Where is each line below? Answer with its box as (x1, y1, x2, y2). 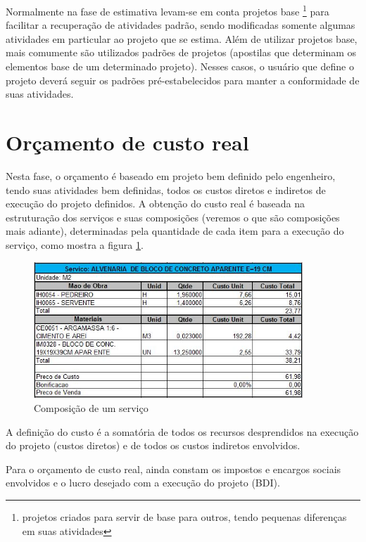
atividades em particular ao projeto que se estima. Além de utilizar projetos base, (6, 31, 358, 46)
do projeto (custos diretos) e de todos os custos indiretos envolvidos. (6, 438, 301, 453)
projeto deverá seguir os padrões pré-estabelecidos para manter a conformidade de (6, 72, 360, 87)
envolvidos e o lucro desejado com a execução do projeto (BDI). (6, 475, 280, 490)
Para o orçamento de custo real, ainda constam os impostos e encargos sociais (6, 461, 341, 476)
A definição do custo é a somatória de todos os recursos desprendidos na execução (6, 424, 359, 439)
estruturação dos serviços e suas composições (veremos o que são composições (6, 209, 340, 224)
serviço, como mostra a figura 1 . (6, 237, 144, 252)
